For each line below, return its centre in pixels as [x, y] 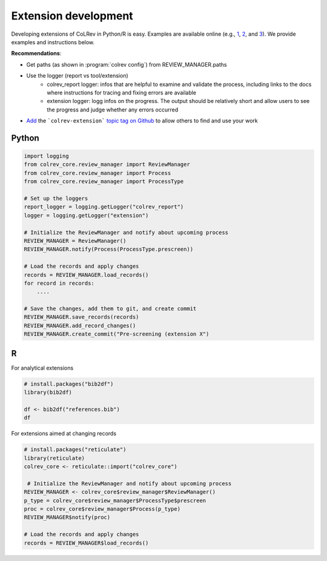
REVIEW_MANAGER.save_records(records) [81, 317]
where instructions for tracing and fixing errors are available [122, 92]
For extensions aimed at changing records [64, 434]
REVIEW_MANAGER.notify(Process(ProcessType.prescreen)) [109, 249]
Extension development [72, 16]
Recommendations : [36, 53]
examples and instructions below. [53, 42]
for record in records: [59, 283]
